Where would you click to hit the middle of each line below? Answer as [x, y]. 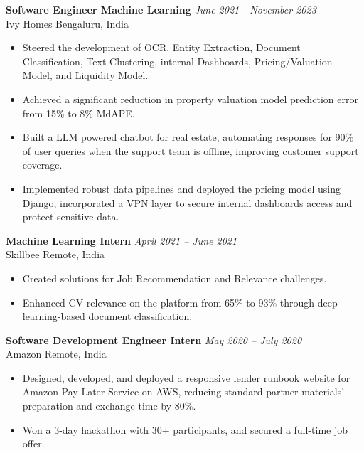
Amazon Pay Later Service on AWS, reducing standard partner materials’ [183, 391]
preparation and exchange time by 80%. [109, 406]
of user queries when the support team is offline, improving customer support [191, 150]
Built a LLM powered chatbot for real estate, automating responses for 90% [188, 137]
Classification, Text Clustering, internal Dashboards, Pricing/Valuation [177, 61]
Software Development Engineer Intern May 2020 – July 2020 [154, 340]
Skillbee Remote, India [55, 254]
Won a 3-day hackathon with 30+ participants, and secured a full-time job [185, 429]
